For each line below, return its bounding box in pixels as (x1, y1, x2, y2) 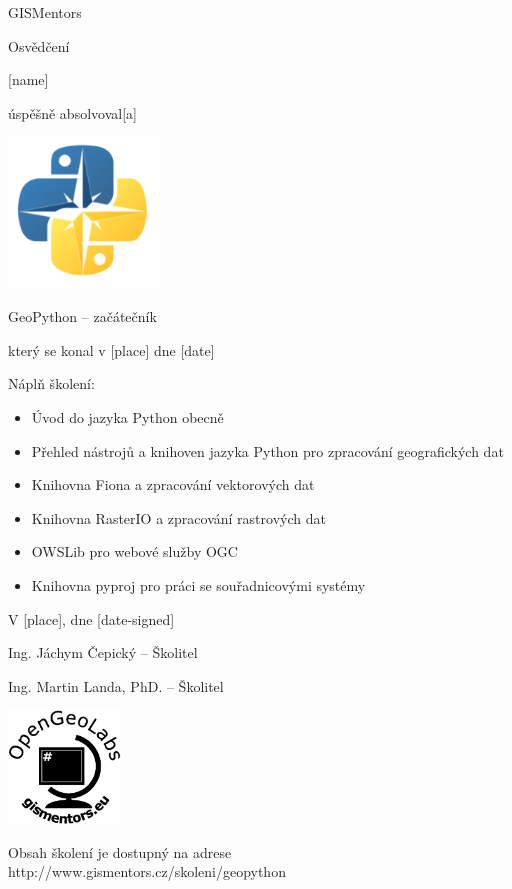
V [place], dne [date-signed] (8, 608, 175, 629)
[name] (8, 69, 49, 90)
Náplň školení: (8, 373, 95, 394)
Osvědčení (8, 35, 70, 56)
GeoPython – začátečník (8, 306, 157, 327)
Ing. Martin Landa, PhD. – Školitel (8, 675, 224, 696)
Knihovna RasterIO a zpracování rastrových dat (31, 507, 326, 528)
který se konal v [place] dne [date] (8, 339, 215, 360)
